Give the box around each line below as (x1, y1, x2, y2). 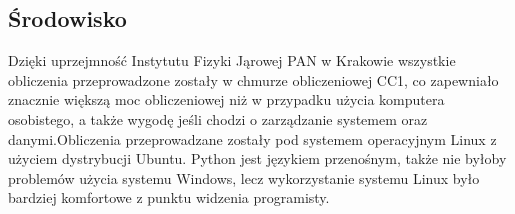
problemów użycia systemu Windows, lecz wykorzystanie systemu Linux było (8, 167, 480, 188)
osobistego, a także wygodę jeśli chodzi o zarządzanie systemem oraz (8, 108, 428, 129)
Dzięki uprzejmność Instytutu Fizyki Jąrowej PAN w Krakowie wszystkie (8, 50, 456, 71)
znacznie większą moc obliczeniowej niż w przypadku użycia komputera (8, 89, 445, 110)
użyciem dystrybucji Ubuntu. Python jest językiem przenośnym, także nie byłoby (8, 148, 507, 169)
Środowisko (8, 3, 127, 34)
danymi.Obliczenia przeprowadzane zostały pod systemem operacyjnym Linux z (8, 128, 497, 149)
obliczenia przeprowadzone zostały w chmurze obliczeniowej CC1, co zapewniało (8, 69, 499, 90)
